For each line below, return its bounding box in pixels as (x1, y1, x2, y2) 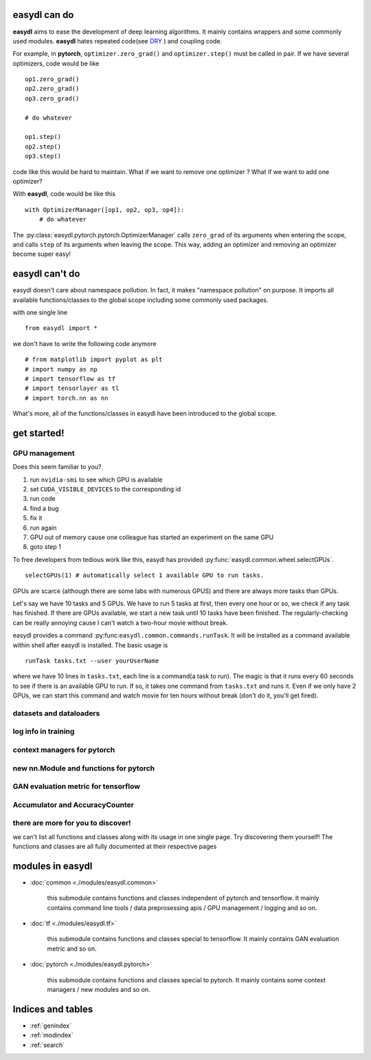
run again (30, 523, 57, 532)
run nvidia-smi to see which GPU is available (30, 475, 163, 484)
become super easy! (12, 250, 71, 258)
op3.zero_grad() (25, 94, 80, 102)
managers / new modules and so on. (47, 986, 150, 994)
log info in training (12, 726, 75, 736)
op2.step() (25, 142, 62, 151)
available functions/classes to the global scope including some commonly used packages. (12, 296, 269, 304)
